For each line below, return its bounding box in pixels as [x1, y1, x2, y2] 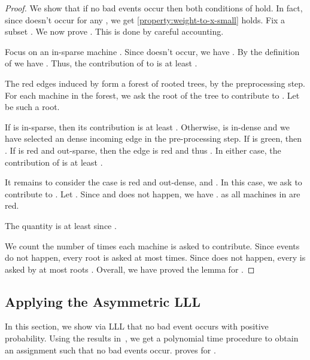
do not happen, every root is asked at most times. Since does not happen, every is [5, 251, 306, 264]
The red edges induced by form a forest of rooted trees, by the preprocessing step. [5, 77, 305, 89]
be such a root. [5, 100, 60, 113]
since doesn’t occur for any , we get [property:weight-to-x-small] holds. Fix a [5, 13, 285, 26]
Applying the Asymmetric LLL [5, 292, 200, 310]
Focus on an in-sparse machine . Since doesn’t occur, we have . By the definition [5, 45, 300, 57]
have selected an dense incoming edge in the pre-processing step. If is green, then [5, 132, 302, 145]
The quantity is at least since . [5, 219, 117, 231]
